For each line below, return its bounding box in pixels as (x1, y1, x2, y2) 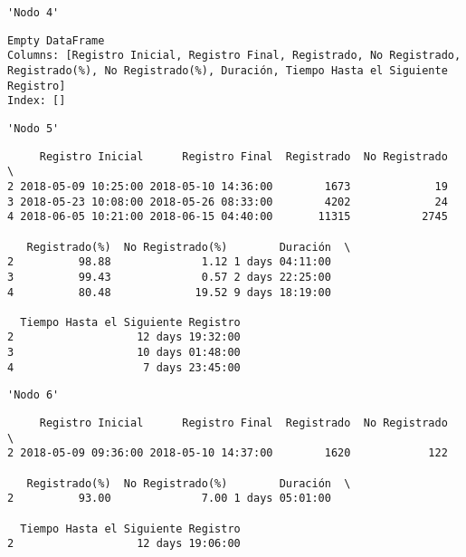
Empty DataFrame (7, 34, 105, 47)
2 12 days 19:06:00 (7, 537, 241, 551)
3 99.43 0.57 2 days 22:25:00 (7, 270, 331, 283)
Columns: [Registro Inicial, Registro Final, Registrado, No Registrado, (7, 49, 461, 62)
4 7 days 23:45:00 (7, 360, 241, 374)
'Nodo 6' (7, 389, 60, 402)
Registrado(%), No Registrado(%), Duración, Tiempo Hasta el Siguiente (7, 63, 448, 77)
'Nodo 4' (7, 6, 60, 19)
